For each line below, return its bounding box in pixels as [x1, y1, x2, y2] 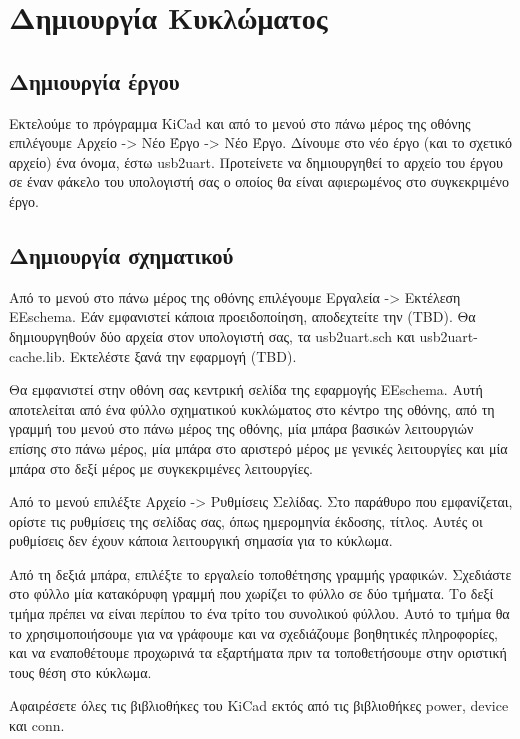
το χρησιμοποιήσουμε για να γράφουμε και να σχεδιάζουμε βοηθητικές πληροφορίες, [9, 622, 498, 643]
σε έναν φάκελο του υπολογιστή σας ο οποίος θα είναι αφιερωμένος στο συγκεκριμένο [9, 171, 509, 192]
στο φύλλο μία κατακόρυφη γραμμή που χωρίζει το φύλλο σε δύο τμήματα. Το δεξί [9, 583, 494, 604]
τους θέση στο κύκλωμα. [9, 661, 152, 682]
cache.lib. [9, 345, 66, 366]
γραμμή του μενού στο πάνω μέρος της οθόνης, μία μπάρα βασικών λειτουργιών [9, 418, 474, 439]
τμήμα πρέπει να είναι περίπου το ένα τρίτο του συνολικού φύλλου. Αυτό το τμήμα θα [9, 603, 510, 624]
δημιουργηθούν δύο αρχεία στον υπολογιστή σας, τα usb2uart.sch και [9, 325, 415, 346]
